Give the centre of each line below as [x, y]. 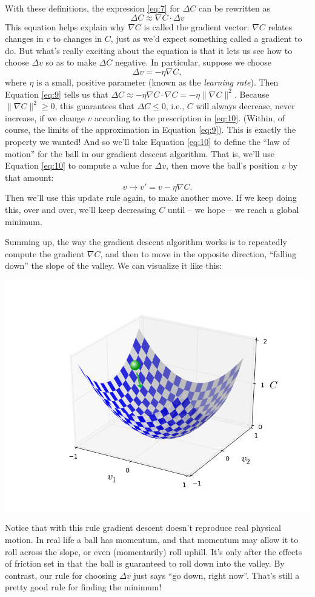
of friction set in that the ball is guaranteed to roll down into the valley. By [145, 563]
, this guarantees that [94, 106]
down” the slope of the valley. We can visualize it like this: [113, 265]
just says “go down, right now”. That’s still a [217, 575]
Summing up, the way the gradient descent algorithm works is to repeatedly [146, 242]
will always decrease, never [245, 106]
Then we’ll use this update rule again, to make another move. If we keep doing [151, 197]
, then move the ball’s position [223, 165]
